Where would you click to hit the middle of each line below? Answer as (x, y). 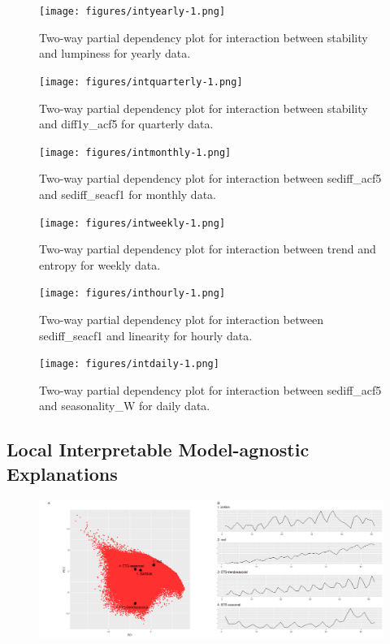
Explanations (62, 473)
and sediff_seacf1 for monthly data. (128, 194)
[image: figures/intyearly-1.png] (132, 11)
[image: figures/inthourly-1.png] (132, 294)
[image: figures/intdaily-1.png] (129, 364)
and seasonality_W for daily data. (125, 406)
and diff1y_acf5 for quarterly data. (126, 124)
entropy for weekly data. (100, 264)
